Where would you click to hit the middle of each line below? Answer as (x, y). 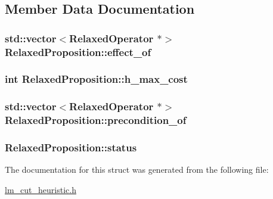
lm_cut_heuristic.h (41, 189)
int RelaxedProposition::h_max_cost (96, 79)
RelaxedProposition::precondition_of (96, 120)
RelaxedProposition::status (71, 147)
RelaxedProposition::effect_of (78, 52)
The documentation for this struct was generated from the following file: (137, 170)
